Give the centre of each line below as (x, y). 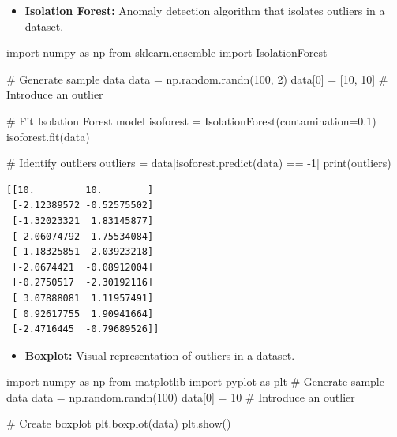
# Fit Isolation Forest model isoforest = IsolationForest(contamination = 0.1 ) (191, 120)
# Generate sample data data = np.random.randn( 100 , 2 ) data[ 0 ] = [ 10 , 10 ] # (197, 78)
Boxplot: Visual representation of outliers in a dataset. (160, 355)
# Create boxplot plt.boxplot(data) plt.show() (119, 423)
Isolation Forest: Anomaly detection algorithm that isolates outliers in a (205, 10)
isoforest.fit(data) (48, 136)
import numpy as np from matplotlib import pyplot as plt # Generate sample (195, 381)
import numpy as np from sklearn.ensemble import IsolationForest (167, 52)
